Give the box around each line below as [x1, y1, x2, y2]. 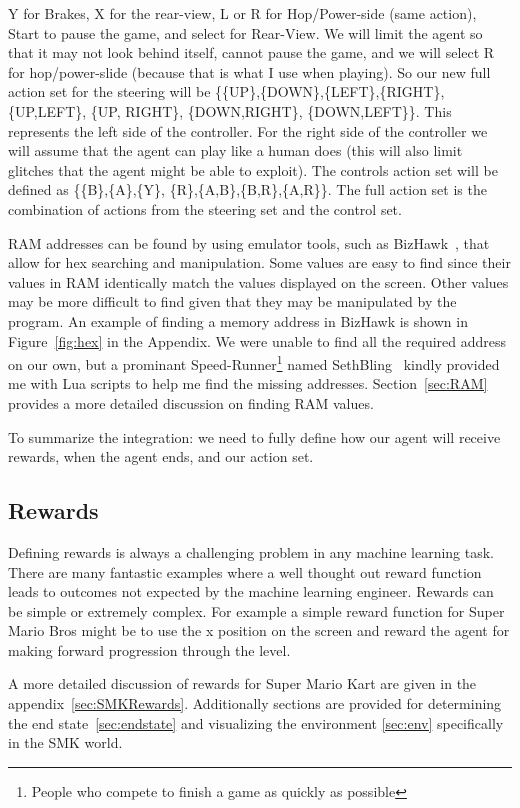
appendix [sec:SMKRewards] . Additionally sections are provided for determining [8, 693, 502, 714]
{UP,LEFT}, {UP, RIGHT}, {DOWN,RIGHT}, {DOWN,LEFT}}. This [8, 100, 452, 121]
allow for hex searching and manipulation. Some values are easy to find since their [8, 252, 511, 273]
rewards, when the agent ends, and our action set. [8, 446, 314, 467]
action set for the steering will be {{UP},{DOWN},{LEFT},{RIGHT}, [8, 81, 445, 102]
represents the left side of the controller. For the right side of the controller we [8, 120, 488, 141]
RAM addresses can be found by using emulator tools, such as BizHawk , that [8, 232, 490, 253]
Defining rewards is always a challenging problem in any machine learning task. [8, 541, 494, 562]
